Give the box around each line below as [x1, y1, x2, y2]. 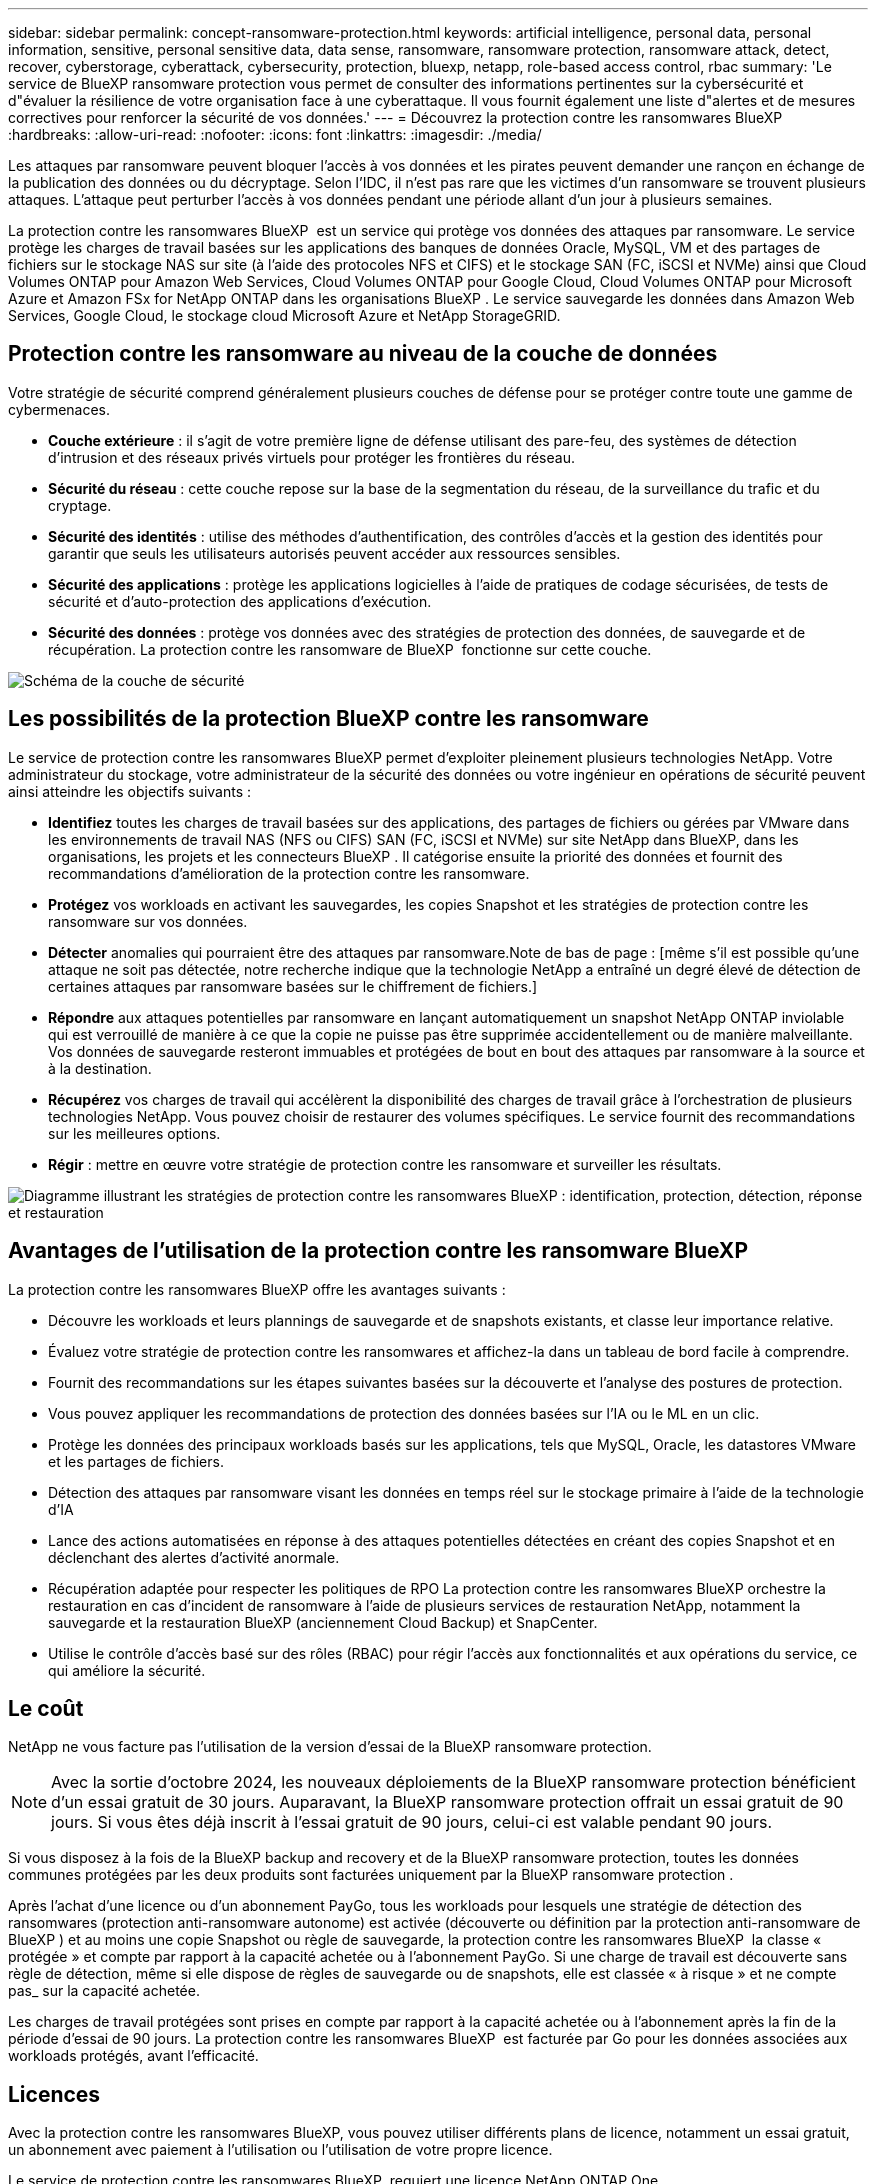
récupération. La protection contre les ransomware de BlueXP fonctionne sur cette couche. [48, 640, 652, 658]
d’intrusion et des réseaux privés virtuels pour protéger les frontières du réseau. [48, 448, 575, 466]
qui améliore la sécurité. [48, 1661, 206, 1679]
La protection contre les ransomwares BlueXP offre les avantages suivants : [8, 1280, 506, 1298]
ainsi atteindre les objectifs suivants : [8, 782, 252, 800]
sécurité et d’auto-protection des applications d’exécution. [48, 592, 432, 610]
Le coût [8, 1695, 84, 1721]
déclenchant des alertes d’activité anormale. [48, 1548, 340, 1566]
